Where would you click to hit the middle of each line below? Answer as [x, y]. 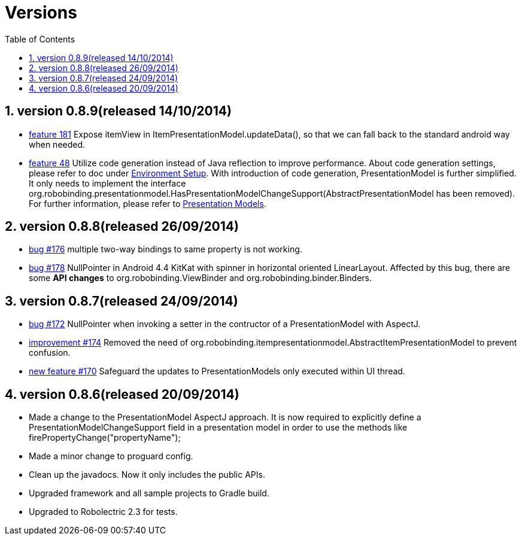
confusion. [50, 353]
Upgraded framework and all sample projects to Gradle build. [149, 493]
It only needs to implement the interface [107, 183]
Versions [41, 13]
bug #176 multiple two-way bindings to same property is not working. [166, 249]
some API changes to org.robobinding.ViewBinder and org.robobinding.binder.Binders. [201, 278]
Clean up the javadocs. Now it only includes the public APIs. [147, 475]
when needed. [57, 144]
